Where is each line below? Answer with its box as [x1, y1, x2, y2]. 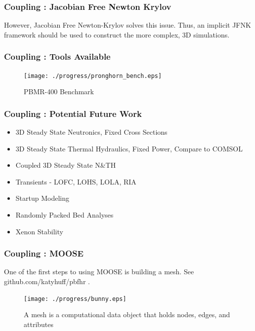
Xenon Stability [15, 226, 63, 236]
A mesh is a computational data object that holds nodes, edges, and [24, 309, 230, 320]
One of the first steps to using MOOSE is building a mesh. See [4, 266, 194, 277]
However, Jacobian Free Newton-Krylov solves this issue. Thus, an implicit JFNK [4, 20, 251, 30]
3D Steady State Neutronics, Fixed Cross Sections [15, 127, 168, 137]
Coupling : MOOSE [4, 247, 84, 259]
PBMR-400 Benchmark [24, 86, 94, 97]
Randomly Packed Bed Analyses [15, 210, 114, 220]
